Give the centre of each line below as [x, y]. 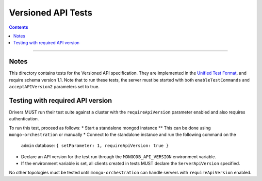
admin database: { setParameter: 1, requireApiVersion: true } [95, 146]
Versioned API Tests [51, 13]
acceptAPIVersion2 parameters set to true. [54, 87]
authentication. [24, 119]
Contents [19, 27]
